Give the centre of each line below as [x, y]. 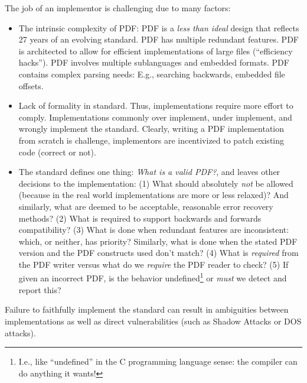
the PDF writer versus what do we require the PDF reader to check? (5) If [153, 264]
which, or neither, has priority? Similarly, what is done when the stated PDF [158, 241]
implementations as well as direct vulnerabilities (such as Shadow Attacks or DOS [153, 321]
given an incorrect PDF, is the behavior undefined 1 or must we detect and [153, 277]
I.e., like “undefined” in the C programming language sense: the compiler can [158, 361]
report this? [40, 289]
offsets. [31, 85]
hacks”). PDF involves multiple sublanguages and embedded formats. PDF [154, 62]
